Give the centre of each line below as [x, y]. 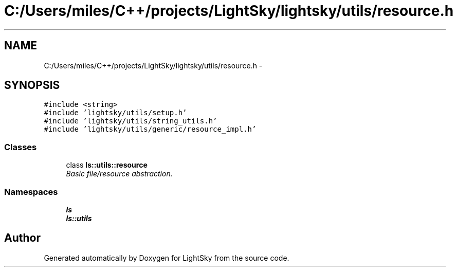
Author [22, 238]
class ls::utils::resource [107, 165]
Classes [21, 147]
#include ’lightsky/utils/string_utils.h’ [131, 121]
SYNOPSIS [32, 85]
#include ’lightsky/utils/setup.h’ [115, 113]
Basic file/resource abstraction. [119, 174]
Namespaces [31, 192]
